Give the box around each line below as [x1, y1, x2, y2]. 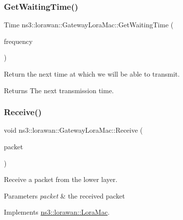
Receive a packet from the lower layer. [4, 174, 118, 184]
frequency [4, 36, 33, 46]
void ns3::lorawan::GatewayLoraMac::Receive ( [4, 125, 143, 135]
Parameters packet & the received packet [4, 190, 125, 200]
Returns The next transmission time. [4, 85, 114, 95]
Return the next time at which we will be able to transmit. [4, 69, 180, 79]
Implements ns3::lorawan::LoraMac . [4, 207, 110, 217]
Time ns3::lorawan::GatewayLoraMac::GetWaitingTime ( [4, 20, 174, 30]
